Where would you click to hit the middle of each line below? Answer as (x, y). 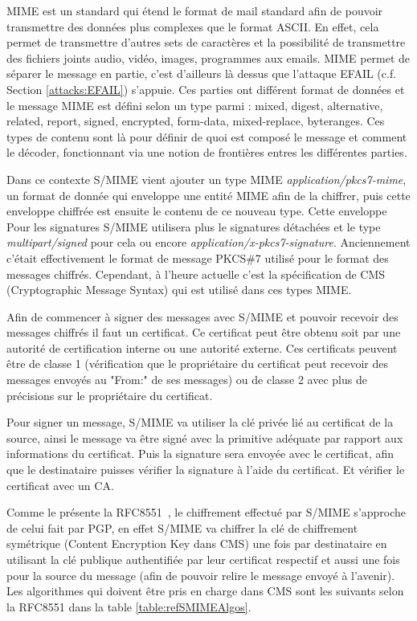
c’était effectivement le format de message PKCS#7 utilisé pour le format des (198, 257)
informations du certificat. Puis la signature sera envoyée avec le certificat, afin (200, 453)
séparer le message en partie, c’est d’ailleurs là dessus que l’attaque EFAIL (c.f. (202, 74)
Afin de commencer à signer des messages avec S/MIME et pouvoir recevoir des (202, 316)
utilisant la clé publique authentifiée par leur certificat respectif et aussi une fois (203, 559)
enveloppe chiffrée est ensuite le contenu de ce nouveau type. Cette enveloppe (197, 211)
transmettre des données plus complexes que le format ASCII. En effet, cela (193, 26)
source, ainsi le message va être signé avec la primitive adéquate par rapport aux (205, 437)
